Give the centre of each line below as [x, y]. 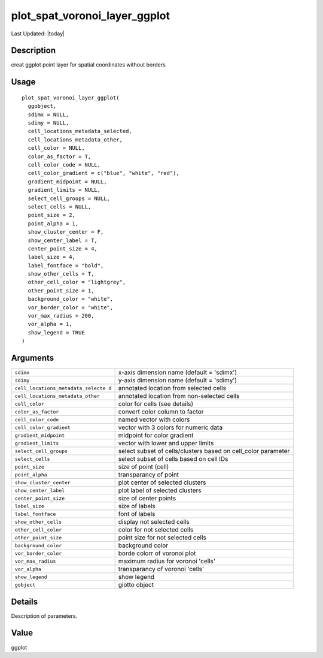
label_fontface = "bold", [66, 265]
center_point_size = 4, [63, 248]
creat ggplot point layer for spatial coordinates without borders [88, 65]
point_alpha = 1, [53, 224]
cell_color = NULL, [56, 148]
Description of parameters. [44, 616]
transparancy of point [149, 475]
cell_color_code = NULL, [64, 164]
